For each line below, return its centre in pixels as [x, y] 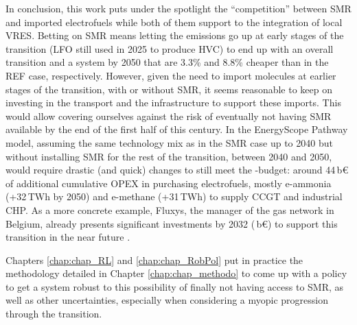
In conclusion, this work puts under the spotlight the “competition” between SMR [178, 8]
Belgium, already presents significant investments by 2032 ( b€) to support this [172, 223]
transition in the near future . [68, 237]
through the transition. [54, 314]
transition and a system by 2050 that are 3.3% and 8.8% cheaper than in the [167, 62]
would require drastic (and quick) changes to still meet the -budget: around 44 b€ [177, 170]
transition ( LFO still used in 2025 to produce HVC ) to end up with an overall [170, 48]
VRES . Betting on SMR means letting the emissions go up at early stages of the [175, 35]
